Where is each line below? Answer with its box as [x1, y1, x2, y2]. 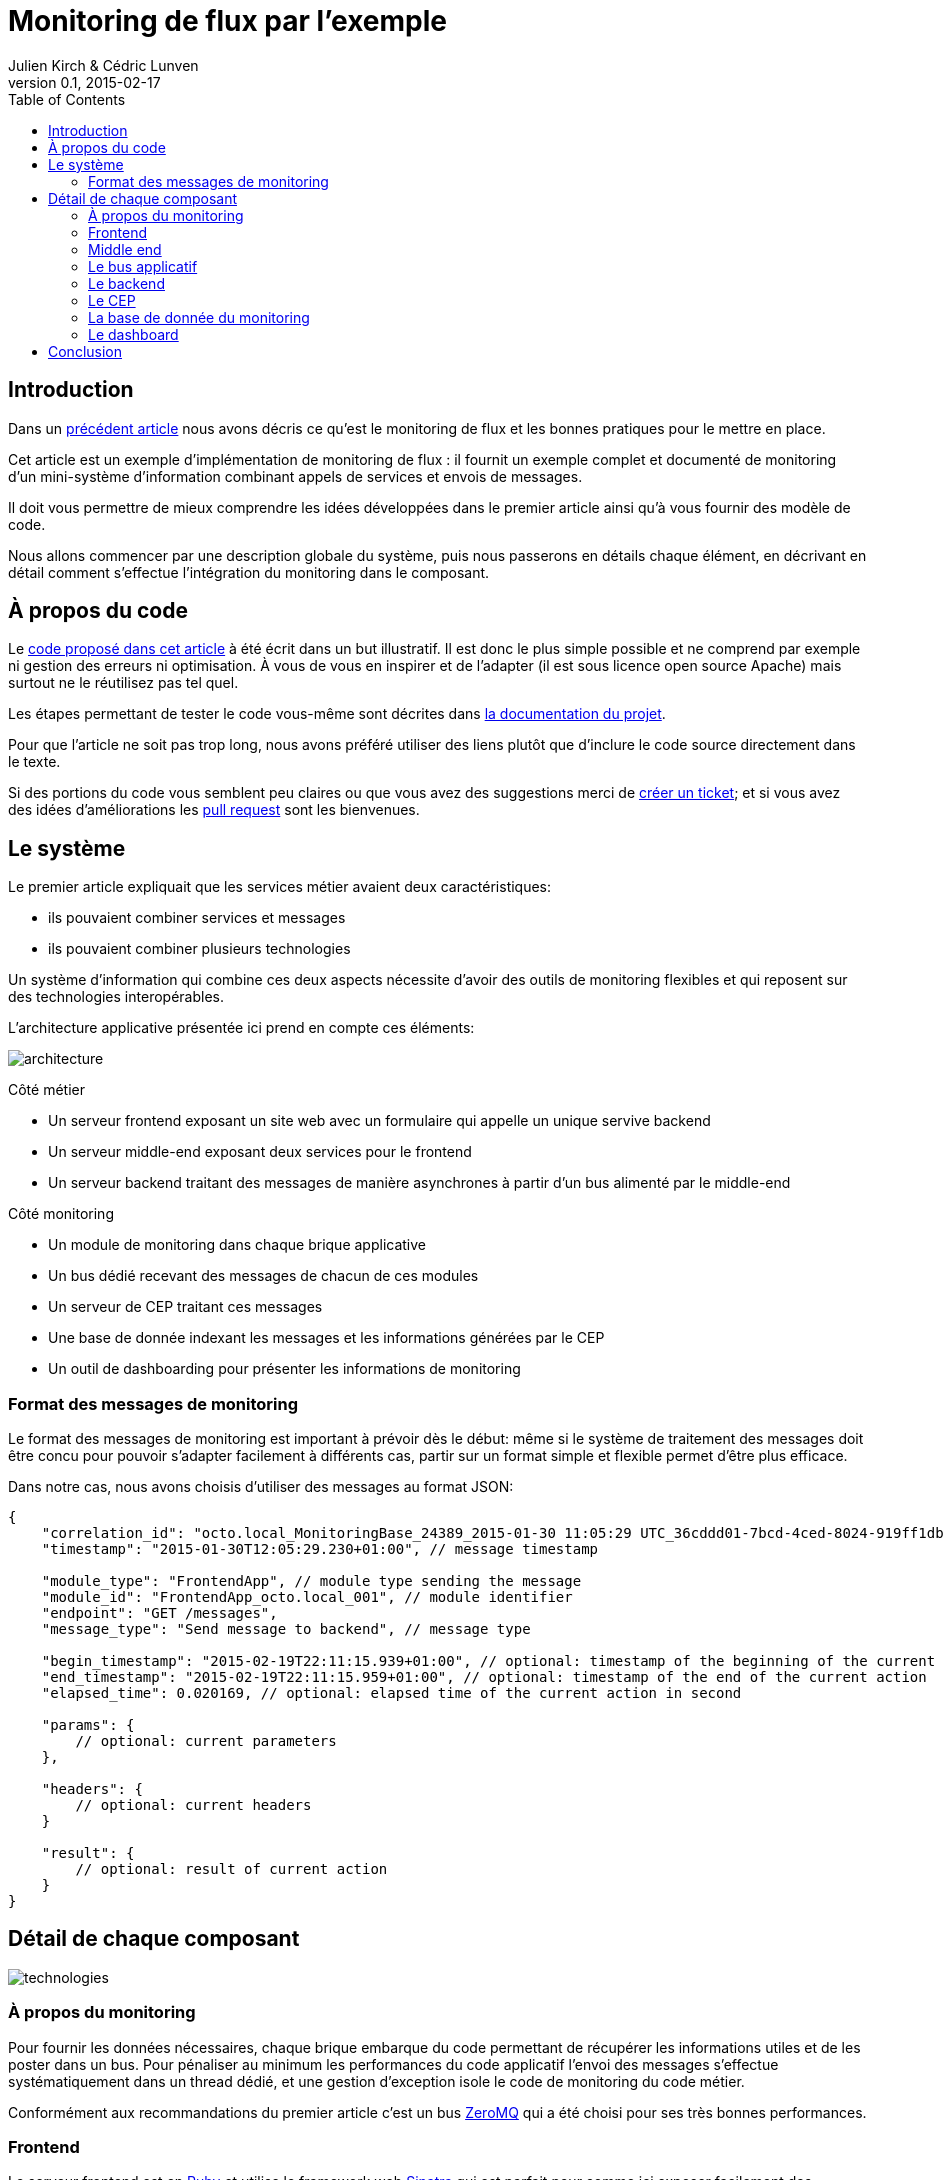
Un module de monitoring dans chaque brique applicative [48, 1236, 426, 1254]
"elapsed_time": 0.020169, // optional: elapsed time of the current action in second [41, 1685, 742, 1702]
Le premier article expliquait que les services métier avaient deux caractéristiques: [8, 878, 552, 896]
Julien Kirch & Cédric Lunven [8, 56, 199, 74]
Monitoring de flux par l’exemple [8, 4, 447, 38]
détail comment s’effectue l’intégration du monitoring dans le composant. [8, 563, 490, 581]
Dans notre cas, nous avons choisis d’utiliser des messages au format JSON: [8, 1478, 514, 1496]
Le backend [88, 274, 165, 292]
